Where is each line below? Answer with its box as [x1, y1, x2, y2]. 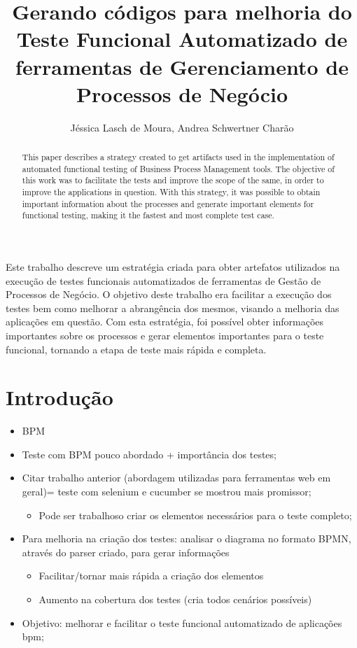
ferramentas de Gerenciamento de [15, 52, 349, 80]
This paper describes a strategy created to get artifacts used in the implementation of [22, 151, 335, 163]
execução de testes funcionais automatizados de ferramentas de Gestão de [6, 273, 321, 288]
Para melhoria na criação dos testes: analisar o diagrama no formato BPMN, [22, 531, 351, 546]
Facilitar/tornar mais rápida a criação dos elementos [38, 568, 264, 583]
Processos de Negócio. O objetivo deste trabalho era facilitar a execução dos [6, 287, 332, 302]
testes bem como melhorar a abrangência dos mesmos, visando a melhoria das [6, 300, 339, 315]
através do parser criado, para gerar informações [22, 544, 230, 559]
